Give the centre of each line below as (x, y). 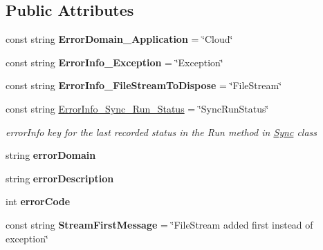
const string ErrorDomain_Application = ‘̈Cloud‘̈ (119, 39)
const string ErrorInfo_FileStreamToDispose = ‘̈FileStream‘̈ (144, 85)
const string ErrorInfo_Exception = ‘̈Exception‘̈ (114, 62)
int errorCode (38, 201)
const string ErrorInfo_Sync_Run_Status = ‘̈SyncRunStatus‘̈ (137, 108)
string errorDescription (60, 178)
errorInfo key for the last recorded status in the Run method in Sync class (161, 132)
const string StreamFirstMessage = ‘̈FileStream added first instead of (159, 224)
